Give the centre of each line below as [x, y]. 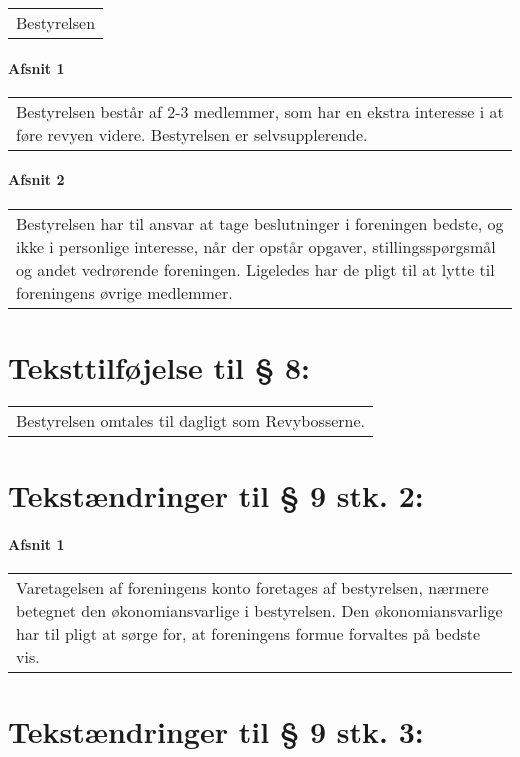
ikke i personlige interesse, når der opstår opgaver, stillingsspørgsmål [256, 246]
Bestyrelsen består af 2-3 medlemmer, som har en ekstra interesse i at [260, 111]
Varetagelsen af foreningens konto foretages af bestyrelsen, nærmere [252, 587]
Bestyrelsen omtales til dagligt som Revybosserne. [191, 420]
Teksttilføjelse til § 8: [159, 366]
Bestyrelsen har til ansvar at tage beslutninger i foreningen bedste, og [260, 223]
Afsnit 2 [36, 179]
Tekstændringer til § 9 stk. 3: [216, 731]
